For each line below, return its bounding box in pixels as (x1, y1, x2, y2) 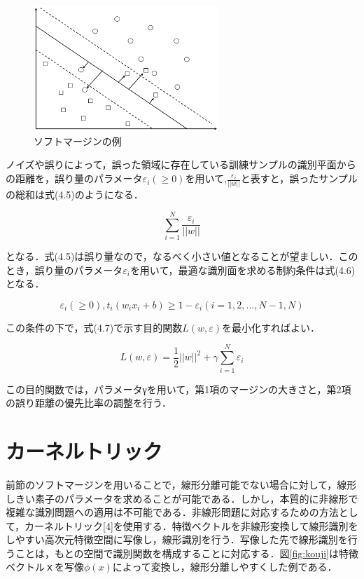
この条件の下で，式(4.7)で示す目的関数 (6, 320, 183, 334)
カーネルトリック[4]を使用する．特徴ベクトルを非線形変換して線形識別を (24, 518, 358, 533)
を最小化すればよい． (222, 320, 321, 334)
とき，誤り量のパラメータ (6, 262, 123, 277)
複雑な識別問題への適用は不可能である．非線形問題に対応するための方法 (6, 505, 339, 519)
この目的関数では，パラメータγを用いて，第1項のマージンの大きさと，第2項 (6, 381, 351, 396)
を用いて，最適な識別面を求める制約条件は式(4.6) (129, 262, 356, 277)
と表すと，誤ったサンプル (240, 171, 358, 186)
